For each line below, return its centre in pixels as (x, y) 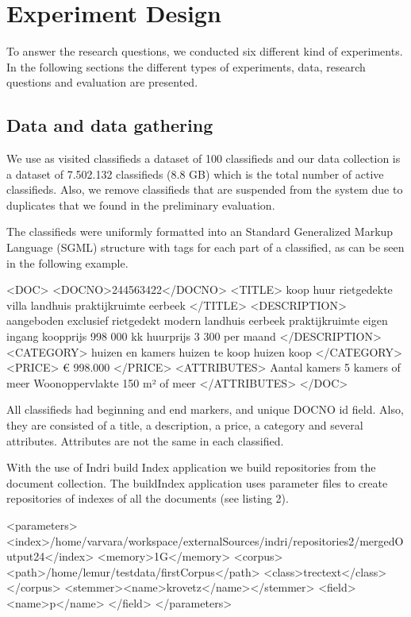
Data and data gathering (110, 125)
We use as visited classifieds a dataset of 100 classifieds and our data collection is (204, 158)
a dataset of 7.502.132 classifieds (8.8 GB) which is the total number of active (195, 174)
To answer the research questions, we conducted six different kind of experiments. (205, 51)
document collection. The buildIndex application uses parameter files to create (197, 482)
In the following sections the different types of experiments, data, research (186, 66)
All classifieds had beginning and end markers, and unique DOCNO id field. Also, (205, 409)
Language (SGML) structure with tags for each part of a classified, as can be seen (205, 247)
